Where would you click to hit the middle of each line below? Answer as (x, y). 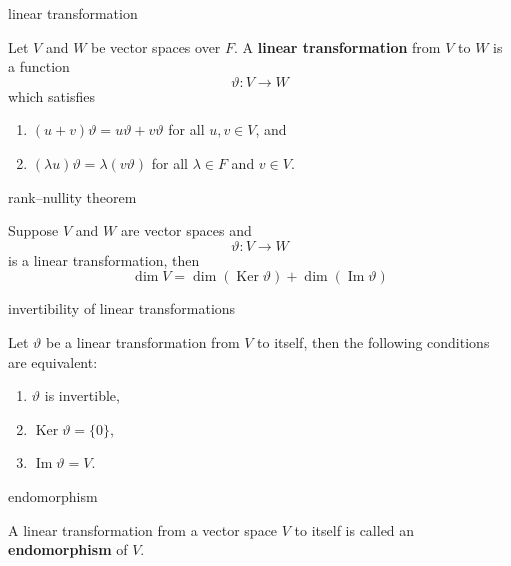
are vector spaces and (186, 230)
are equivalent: (53, 361)
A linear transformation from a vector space (143, 529)
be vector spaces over (156, 46)
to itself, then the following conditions (373, 341)
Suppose (33, 230)
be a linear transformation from (143, 341)
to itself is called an (354, 529)
